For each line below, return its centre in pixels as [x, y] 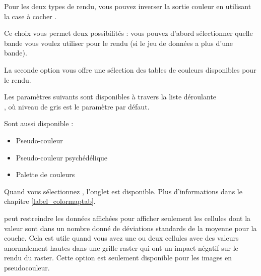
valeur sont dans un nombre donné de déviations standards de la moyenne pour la [130, 228]
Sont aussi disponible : [39, 123]
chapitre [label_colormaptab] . [50, 201]
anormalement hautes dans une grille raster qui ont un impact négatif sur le [121, 247]
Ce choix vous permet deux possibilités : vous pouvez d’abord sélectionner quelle [128, 33]
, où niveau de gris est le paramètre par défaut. [77, 106]
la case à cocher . [30, 16]
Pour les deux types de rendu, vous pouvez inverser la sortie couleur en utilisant [128, 6]
